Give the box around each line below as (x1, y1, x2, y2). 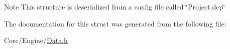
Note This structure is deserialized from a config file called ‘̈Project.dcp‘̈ (4, 1, 225, 11)
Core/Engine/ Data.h (4, 35, 68, 45)
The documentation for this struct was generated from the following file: (4, 18, 226, 28)
